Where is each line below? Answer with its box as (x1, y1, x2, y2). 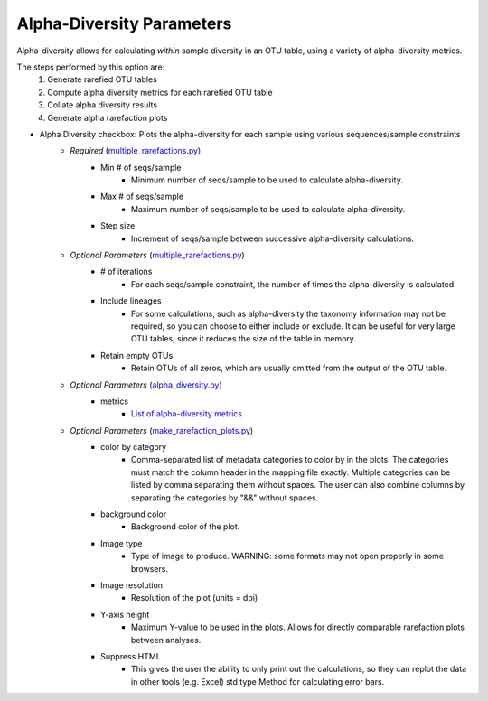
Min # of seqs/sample (100, 162, 182, 173)
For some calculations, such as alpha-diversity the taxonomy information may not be (131, 308, 446, 319)
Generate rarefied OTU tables (47, 74, 157, 85)
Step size (100, 220, 136, 231)
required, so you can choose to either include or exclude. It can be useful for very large (131, 321, 456, 332)
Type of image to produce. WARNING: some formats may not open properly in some (131, 551, 445, 562)
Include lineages (100, 295, 162, 306)
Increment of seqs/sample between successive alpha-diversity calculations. (131, 233, 415, 244)
